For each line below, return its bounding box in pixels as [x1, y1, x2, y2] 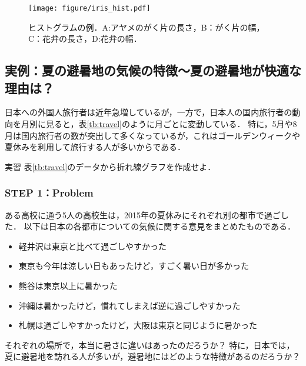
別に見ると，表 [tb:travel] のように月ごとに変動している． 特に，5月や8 [29, 118, 297, 130]
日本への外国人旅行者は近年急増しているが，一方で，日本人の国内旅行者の [5, 106, 292, 118]
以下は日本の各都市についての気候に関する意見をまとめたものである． [24, 220, 296, 232]
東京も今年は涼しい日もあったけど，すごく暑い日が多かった [18, 259, 250, 272]
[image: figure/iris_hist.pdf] [28, 4, 151, 12]
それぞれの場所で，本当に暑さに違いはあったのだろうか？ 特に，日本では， [5, 338, 295, 351]
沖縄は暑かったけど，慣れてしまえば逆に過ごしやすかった [18, 299, 241, 311]
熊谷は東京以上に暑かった [18, 280, 118, 291]
